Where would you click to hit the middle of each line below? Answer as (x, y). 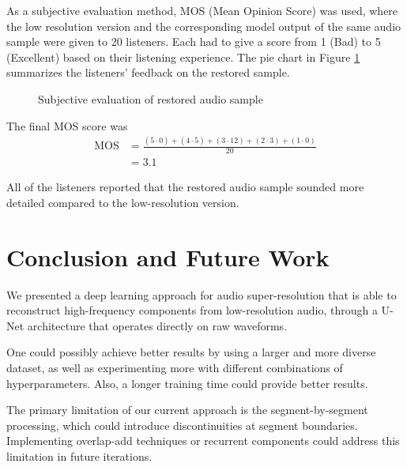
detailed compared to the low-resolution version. (123, 202)
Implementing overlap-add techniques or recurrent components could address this (203, 441)
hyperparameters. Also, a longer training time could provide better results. (187, 383)
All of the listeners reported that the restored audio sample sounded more (185, 187)
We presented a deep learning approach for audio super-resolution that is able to (202, 294)
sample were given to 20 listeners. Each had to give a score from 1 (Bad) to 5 (194, 41)
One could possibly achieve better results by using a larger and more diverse (191, 352)
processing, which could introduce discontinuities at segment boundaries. (182, 425)
